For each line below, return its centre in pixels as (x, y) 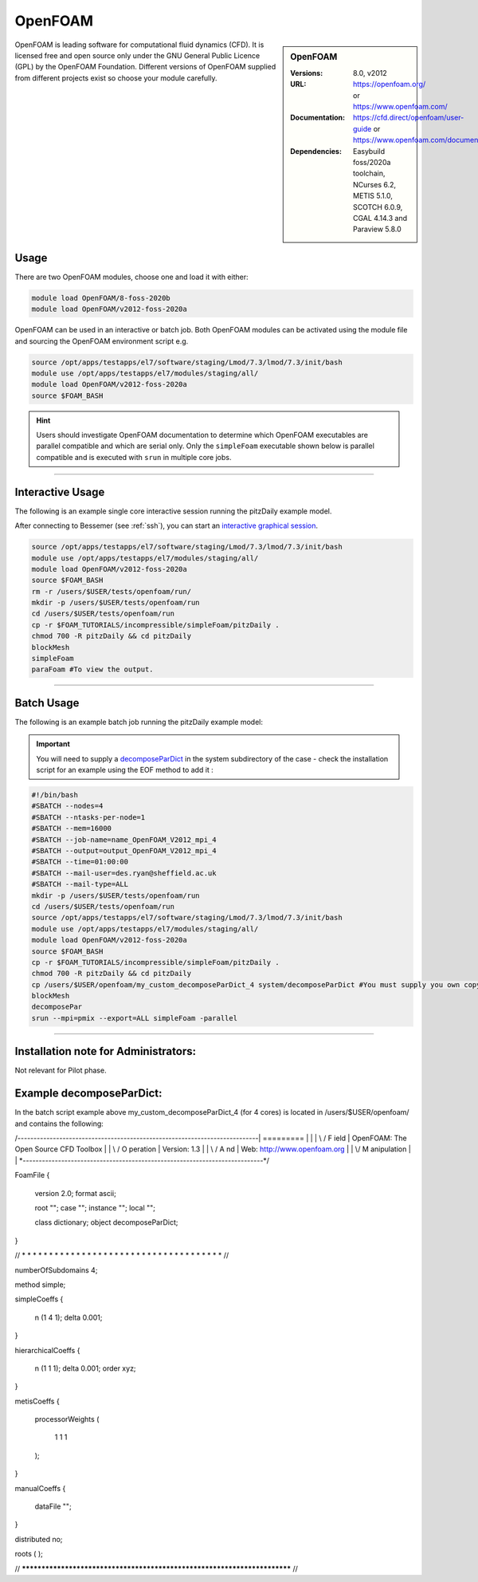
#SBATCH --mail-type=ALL (80, 884)
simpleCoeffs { (39, 1299)
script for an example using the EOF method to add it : (125, 770)
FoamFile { (32, 1175)
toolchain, (369, 173)
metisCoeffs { (37, 1401)
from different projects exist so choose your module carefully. (116, 78)
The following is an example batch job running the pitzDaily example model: (139, 722)
